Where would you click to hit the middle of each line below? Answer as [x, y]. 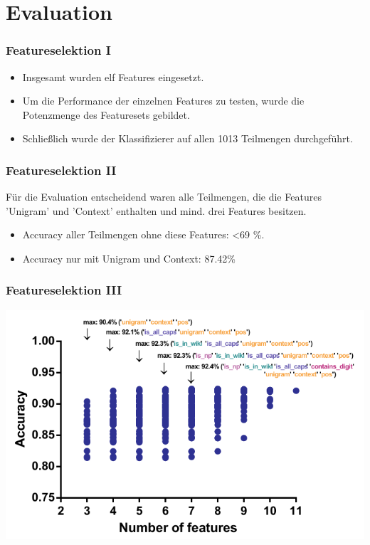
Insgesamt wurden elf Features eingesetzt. [113, 76]
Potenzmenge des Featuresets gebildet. [106, 114]
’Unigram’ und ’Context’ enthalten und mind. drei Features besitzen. [156, 210]
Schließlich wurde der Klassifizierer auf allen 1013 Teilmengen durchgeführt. [187, 138]
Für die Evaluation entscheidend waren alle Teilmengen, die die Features [164, 197]
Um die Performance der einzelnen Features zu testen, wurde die [163, 101]
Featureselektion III [64, 290]
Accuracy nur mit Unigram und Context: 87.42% [129, 258]
